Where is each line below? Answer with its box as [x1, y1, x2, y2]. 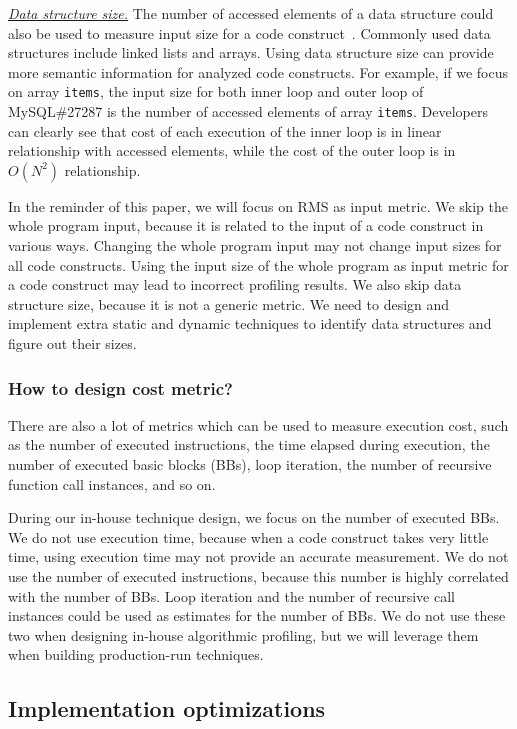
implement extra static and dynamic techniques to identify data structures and [8, 313, 492, 334]
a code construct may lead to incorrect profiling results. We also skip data [8, 274, 462, 295]
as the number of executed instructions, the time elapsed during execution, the [8, 434, 490, 455]
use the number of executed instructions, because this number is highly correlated [8, 566, 509, 586]
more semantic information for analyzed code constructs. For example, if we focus [8, 61, 509, 82]
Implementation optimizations [8, 693, 326, 724]
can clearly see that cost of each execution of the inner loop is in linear [8, 120, 442, 141]
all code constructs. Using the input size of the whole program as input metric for [8, 254, 509, 275]
